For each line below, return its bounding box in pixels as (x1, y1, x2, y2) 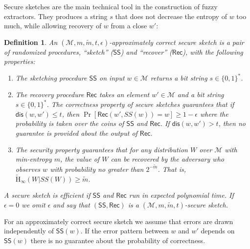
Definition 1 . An (4, 37, 58, 47)
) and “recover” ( (120, 46, 172, 57)
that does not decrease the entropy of (115, 11, 227, 21)
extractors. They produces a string (4, 11, 108, 21)
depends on (201, 226, 235, 236)
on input (99, 73, 125, 83)
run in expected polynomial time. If (129, 190, 234, 200)
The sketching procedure (15, 73, 87, 83)
